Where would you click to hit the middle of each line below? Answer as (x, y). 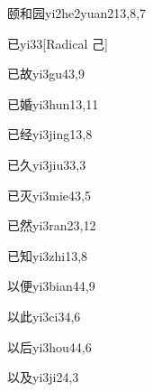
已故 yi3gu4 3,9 (46, 74)
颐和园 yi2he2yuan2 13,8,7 (77, 13)
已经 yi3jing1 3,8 (50, 134)
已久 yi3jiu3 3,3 (47, 164)
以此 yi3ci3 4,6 (44, 316)
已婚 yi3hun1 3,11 (53, 103)
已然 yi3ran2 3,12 (52, 225)
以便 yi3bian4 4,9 (51, 286)
